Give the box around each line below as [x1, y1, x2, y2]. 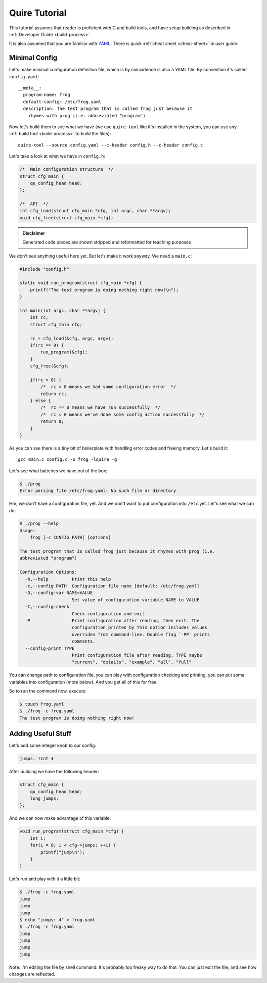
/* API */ [19, 201, 49, 207]
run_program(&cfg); [40, 349, 88, 355]
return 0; [40, 419, 64, 424]
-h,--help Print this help [25, 576, 111, 582]
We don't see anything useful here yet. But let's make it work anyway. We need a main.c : [9, 253, 192, 259]
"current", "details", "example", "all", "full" [72, 659, 192, 665]
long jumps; [30, 796, 59, 801]
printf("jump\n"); [40, 849, 85, 855]
